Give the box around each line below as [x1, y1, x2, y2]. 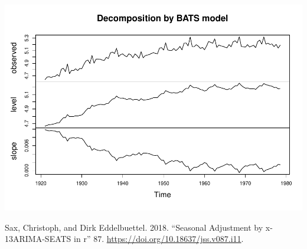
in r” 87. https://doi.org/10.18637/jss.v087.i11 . [74, 232, 244, 245]
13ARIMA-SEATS [5, 232, 71, 245]
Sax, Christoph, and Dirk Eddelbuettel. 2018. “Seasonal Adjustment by [5, 221, 263, 233]
